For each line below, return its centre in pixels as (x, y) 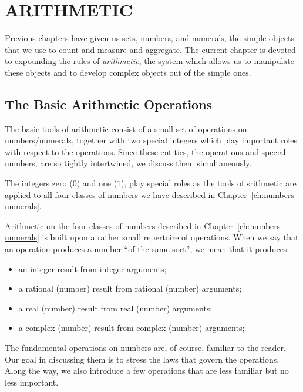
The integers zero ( (39, 183)
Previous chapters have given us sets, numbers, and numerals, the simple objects (149, 38)
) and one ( (97, 183)
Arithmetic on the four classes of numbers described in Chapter (119, 225)
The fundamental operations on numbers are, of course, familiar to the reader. (145, 348)
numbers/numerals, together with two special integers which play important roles (151, 140)
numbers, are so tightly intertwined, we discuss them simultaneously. (128, 163)
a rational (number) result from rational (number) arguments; (130, 288)
